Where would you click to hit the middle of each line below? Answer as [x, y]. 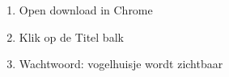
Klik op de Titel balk [71, 36]
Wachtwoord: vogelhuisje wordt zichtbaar [121, 64]
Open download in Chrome [86, 10]
